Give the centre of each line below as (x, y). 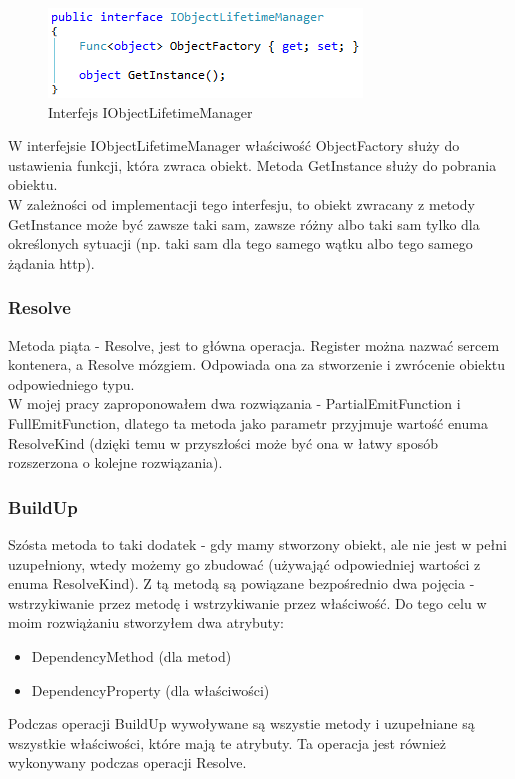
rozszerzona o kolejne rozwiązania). (115, 462)
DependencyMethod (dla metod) (131, 655)
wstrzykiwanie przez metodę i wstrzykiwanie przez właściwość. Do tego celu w (247, 602)
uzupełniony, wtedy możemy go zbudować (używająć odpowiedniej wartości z (244, 563)
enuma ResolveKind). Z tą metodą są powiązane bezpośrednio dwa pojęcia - (241, 583)
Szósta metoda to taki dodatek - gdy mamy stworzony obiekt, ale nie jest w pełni (257, 543)
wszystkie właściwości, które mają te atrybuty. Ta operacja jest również (227, 742)
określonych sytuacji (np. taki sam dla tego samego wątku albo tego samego (240, 243)
